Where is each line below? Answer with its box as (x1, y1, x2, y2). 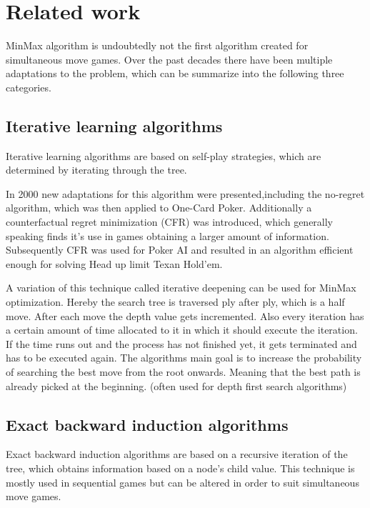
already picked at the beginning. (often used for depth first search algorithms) (6, 378, 347, 393)
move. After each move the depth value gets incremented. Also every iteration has (6, 308, 364, 323)
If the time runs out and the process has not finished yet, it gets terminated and (6, 336, 357, 351)
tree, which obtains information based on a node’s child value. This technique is (6, 461, 355, 475)
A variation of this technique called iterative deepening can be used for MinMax (6, 280, 356, 295)
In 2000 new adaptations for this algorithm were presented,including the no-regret (6, 186, 365, 201)
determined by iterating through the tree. (6, 162, 187, 177)
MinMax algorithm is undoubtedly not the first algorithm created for (6, 38, 309, 53)
